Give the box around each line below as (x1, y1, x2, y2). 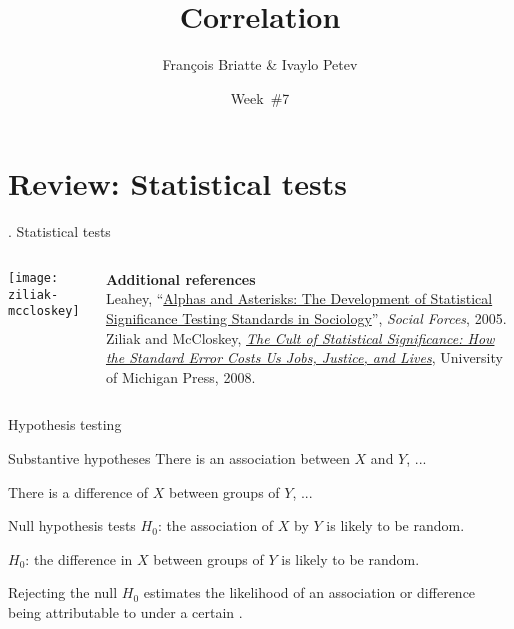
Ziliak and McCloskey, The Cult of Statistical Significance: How (105, 327, 495, 348)
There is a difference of (8, 481, 149, 502)
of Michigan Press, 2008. (105, 366, 256, 387)
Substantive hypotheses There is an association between (8, 448, 350, 468)
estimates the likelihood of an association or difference (143, 582, 476, 603)
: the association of (157, 515, 274, 536)
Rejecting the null (8, 582, 118, 603)
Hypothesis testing (8, 414, 122, 435)
